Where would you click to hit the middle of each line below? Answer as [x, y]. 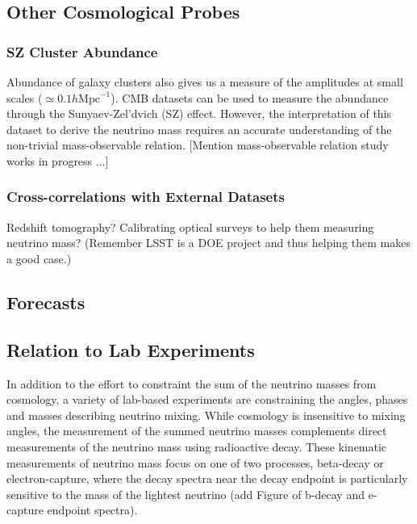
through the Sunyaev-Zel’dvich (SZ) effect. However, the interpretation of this [199, 113]
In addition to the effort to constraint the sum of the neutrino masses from [192, 383]
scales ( [25, 97]
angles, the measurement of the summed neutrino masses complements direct [197, 431]
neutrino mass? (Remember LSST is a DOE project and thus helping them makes [208, 243]
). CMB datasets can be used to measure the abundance [250, 97]
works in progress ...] [58, 160]
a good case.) [39, 258]
